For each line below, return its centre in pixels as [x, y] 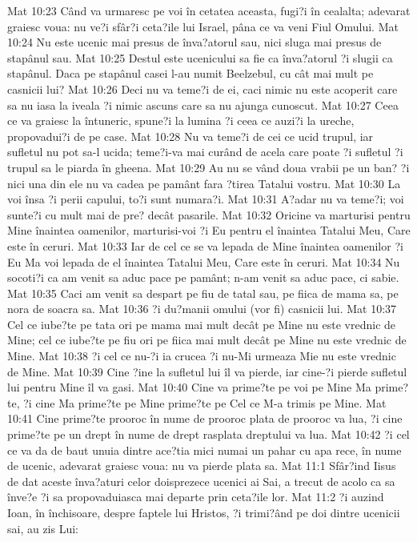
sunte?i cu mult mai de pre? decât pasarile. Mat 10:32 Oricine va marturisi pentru [209, 214]
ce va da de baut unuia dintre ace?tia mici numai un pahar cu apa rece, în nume [204, 450]
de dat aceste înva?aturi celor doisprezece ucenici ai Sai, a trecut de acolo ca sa [201, 481]
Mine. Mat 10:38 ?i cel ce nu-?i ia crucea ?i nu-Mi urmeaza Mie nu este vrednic [202, 356]
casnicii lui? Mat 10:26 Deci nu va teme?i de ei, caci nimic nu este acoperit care [202, 88]
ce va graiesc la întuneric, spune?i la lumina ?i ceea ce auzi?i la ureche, [181, 120]
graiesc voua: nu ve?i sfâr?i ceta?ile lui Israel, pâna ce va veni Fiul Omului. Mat [203, 26]
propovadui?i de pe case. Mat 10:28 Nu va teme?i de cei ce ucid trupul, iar [190, 136]
